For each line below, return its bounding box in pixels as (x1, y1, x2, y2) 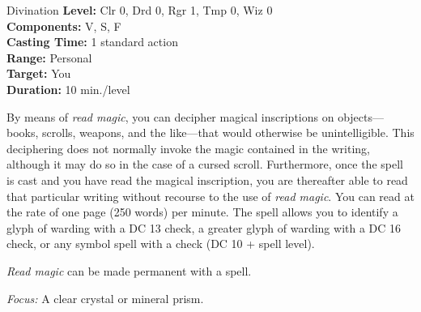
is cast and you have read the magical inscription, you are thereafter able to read (6, 171, 408, 188)
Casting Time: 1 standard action (6, 33, 178, 50)
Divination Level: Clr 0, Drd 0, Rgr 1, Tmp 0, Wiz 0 (6, 2, 273, 18)
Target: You (6, 65, 71, 82)
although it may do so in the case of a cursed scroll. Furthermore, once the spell (6, 156, 403, 173)
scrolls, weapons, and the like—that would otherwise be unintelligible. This (42, 124, 415, 141)
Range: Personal (6, 49, 92, 66)
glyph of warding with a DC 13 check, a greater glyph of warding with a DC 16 (6, 219, 402, 236)
